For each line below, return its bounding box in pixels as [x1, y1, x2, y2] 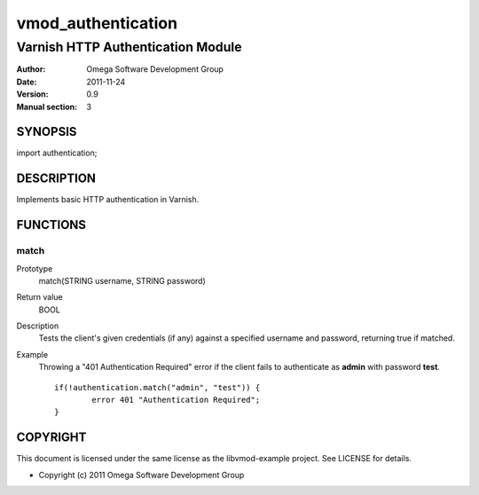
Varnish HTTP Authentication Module [16, 39, 242, 55]
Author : [16, 64, 46, 75]
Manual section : [16, 101, 78, 112]
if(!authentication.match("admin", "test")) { [54, 382, 261, 392]
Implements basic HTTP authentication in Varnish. [16, 194, 200, 205]
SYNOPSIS [16, 124, 77, 139]
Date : [16, 76, 37, 87]
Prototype [16, 263, 53, 274]
